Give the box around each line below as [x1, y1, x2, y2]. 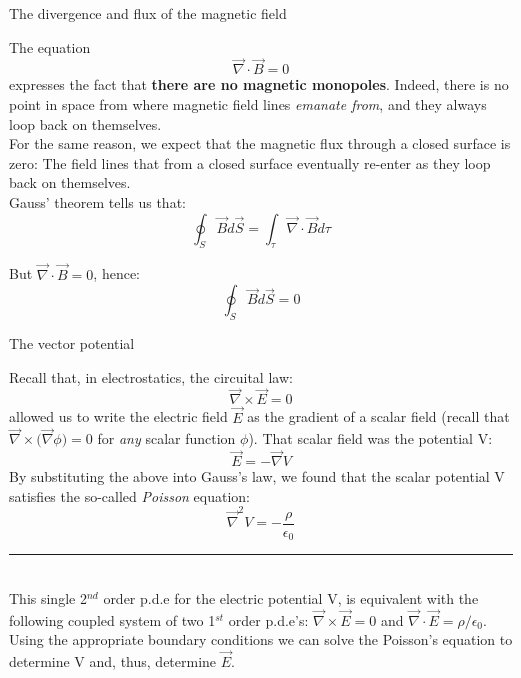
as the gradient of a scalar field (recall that [247, 406, 510, 427]
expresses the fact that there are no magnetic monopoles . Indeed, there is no [9, 74, 509, 95]
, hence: [93, 263, 141, 284]
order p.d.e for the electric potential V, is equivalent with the [103, 587, 479, 608]
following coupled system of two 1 [9, 609, 216, 630]
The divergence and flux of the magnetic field [9, 3, 287, 23]
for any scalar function [97, 428, 236, 449]
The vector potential [9, 332, 135, 353]
